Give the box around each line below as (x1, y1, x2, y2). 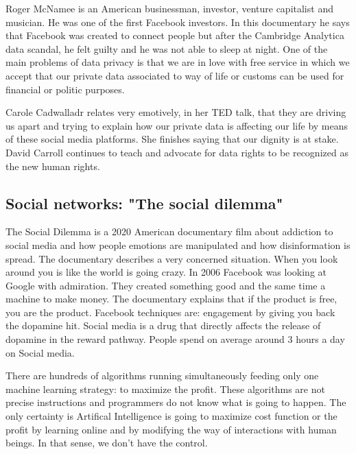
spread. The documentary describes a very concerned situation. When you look (5, 251, 338, 265)
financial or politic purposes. (5, 82, 125, 96)
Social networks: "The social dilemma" (5, 192, 283, 213)
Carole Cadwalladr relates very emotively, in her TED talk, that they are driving (5, 105, 346, 119)
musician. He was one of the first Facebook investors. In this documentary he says (5, 14, 350, 29)
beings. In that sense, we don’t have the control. (5, 435, 208, 450)
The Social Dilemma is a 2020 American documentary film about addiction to (5, 224, 333, 239)
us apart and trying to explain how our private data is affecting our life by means (5, 118, 348, 132)
